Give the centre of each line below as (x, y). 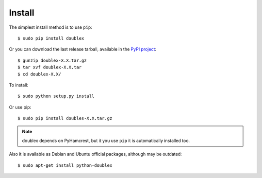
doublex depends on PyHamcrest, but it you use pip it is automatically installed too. (106, 141)
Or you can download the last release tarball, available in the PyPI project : (83, 49)
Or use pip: (20, 107)
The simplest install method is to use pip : (50, 27)
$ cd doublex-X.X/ (40, 74)
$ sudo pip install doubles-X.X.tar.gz (65, 118)
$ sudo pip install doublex (51, 38)
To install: (19, 85)
